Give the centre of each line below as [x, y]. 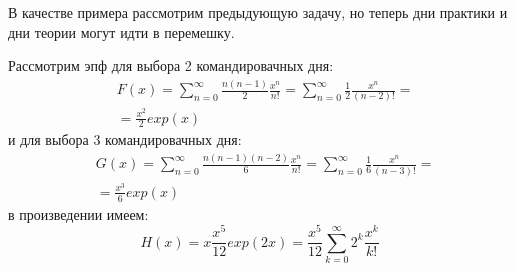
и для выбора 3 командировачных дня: [125, 139]
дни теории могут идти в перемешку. [121, 31]
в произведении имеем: [78, 213]
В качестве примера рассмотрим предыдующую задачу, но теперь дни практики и [258, 12]
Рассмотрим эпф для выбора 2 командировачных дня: [171, 65]
